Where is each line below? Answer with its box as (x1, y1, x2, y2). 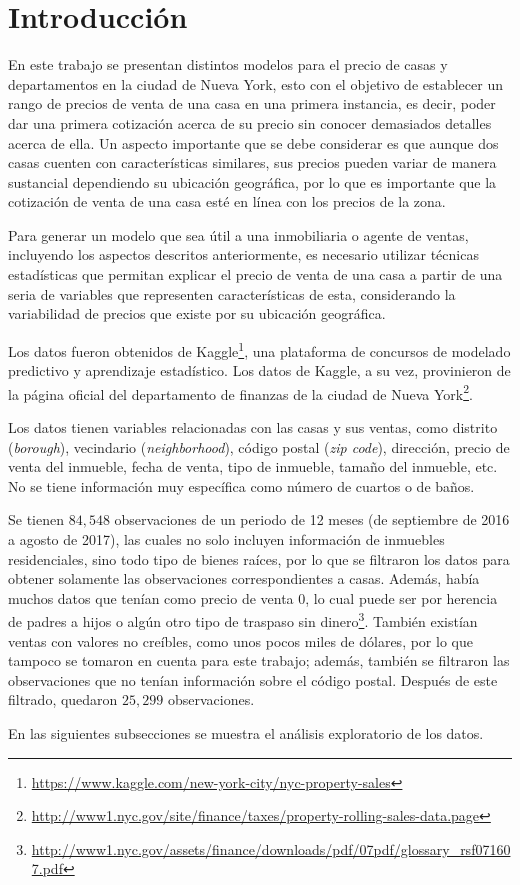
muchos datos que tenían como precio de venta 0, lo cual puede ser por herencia (8, 587, 498, 608)
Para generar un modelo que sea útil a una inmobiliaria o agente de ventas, (8, 224, 469, 245)
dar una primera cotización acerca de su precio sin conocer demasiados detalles (8, 112, 492, 133)
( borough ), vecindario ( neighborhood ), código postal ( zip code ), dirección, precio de (8, 436, 510, 457)
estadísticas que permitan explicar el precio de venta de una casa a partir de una (8, 264, 503, 285)
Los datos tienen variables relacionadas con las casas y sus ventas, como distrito (8, 416, 498, 437)
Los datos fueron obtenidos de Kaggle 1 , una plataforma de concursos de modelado (8, 337, 511, 361)
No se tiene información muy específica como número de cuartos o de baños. (8, 475, 475, 496)
